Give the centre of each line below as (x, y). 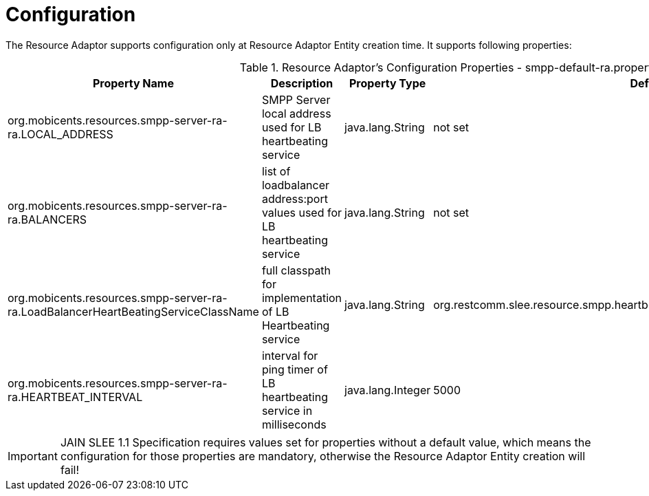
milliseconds (294, 424)
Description (302, 83)
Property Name (133, 83)
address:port (295, 198)
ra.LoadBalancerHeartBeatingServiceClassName (133, 311)
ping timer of (295, 369)
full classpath (296, 270)
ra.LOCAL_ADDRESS (60, 134)
